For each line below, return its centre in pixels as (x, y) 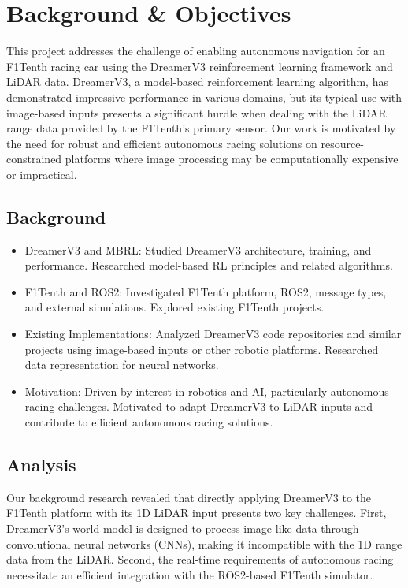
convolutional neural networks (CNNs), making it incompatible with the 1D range (204, 543)
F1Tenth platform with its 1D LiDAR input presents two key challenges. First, (197, 513)
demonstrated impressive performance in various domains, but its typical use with (204, 97)
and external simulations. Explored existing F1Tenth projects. (174, 307)
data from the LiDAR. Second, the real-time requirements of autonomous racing (200, 559)
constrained (34, 159)
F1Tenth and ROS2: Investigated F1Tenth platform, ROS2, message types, (206, 291)
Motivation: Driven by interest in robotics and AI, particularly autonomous (207, 391)
